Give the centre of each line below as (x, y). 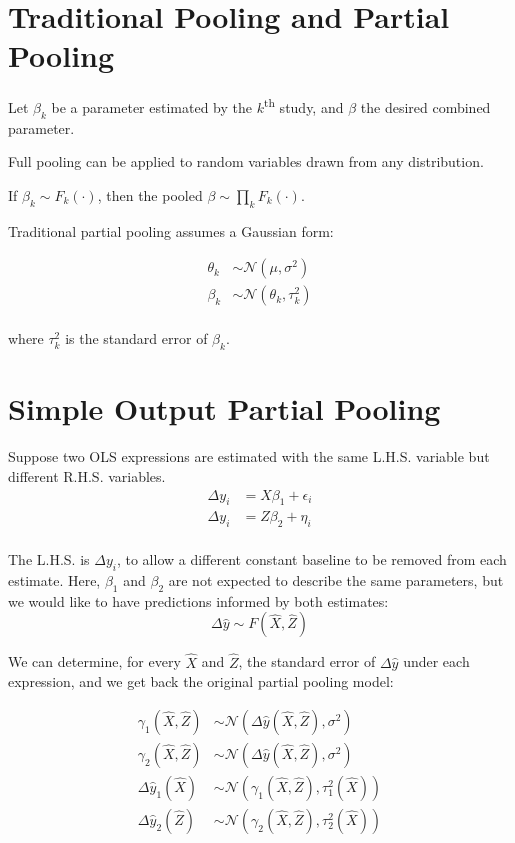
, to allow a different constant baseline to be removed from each (311, 559)
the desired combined (425, 106)
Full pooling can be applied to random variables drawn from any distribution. (246, 161)
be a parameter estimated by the (151, 106)
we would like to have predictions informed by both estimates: (198, 600)
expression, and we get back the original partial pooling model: (201, 681)
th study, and (303, 105)
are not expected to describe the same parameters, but (336, 580)
